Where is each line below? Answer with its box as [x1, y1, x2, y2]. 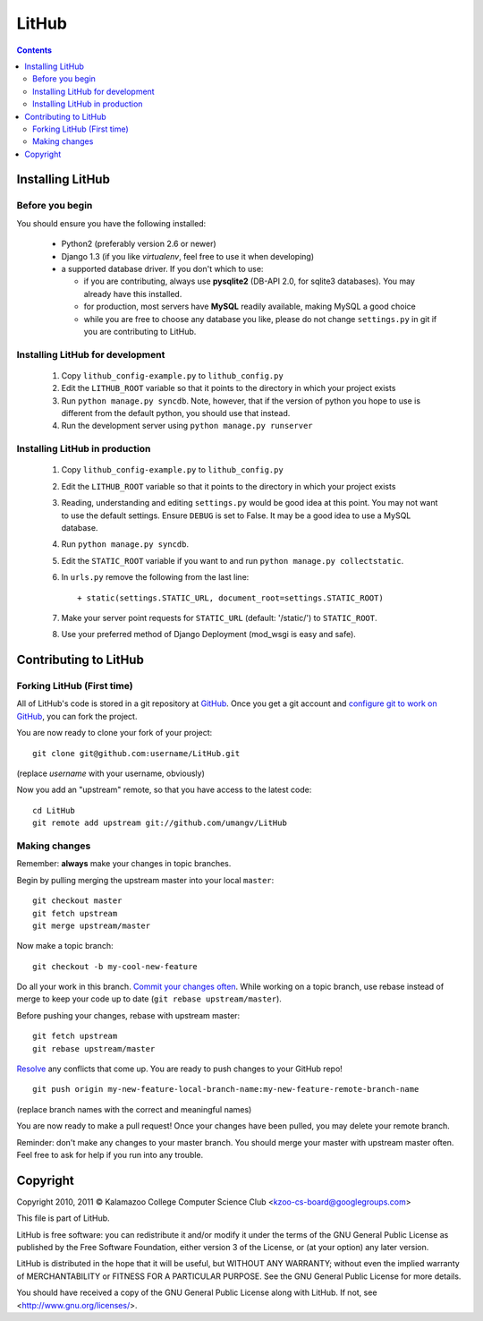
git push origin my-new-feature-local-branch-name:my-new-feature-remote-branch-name [32, 1084, 419, 1095]
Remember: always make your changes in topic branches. [16, 858, 232, 869]
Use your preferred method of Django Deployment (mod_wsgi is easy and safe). [61, 629, 357, 640]
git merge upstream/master [32, 920, 151, 931]
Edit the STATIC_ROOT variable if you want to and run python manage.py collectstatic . [61, 555, 404, 566]
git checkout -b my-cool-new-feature [32, 961, 199, 971]
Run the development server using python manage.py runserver [61, 421, 313, 431]
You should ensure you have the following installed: [16, 217, 207, 228]
